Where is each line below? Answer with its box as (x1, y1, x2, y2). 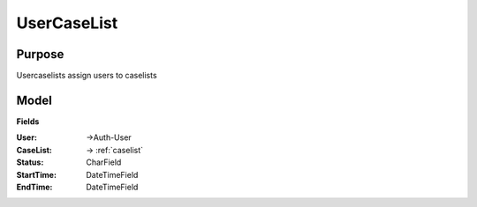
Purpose (16, 47, 64, 62)
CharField (86, 157, 122, 167)
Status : (16, 157, 44, 167)
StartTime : (16, 169, 57, 180)
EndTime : (16, 181, 53, 192)
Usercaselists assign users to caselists (16, 70, 158, 81)
